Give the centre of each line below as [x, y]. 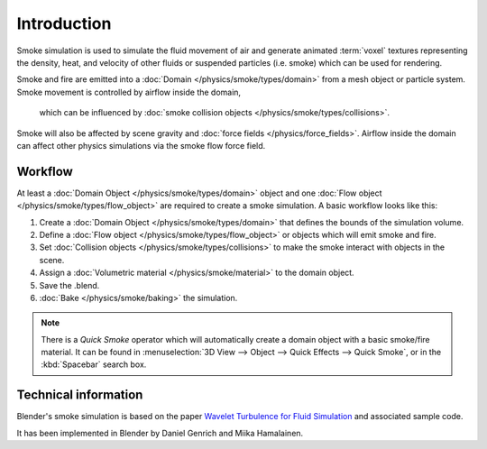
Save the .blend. [69, 285]
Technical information [80, 395]
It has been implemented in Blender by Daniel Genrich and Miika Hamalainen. [160, 433]
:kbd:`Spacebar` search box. [94, 364]
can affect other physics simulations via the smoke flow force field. [141, 145]
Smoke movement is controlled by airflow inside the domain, [129, 92]
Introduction [64, 23]
